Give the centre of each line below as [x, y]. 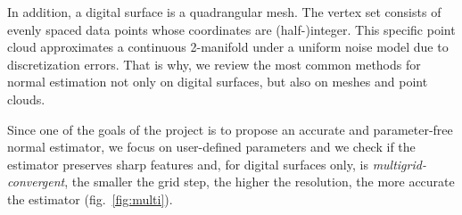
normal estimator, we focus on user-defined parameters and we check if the [211, 147]
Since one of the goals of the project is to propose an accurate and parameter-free [230, 129]
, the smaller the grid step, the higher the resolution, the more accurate [260, 182]
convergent [36, 182]
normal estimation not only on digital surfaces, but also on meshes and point [218, 82]
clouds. [26, 99]
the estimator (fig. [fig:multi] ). [90, 198]
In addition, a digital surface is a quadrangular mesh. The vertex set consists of [224, 12]
